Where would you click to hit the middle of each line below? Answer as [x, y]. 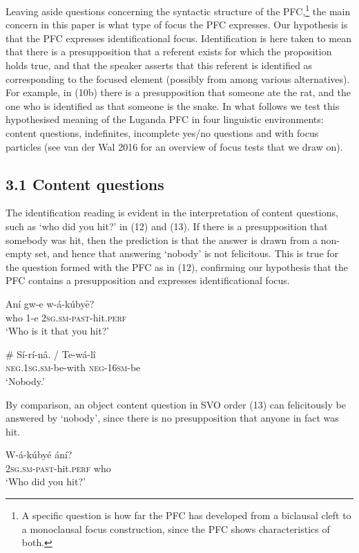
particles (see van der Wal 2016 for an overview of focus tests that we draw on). [174, 146]
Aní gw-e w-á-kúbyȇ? [50, 303]
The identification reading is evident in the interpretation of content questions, [172, 213]
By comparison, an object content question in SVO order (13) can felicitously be [176, 404]
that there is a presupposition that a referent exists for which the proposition [169, 51]
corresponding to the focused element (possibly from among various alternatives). [178, 78]
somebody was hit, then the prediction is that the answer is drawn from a [162, 240]
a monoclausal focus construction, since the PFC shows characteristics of [176, 528]
